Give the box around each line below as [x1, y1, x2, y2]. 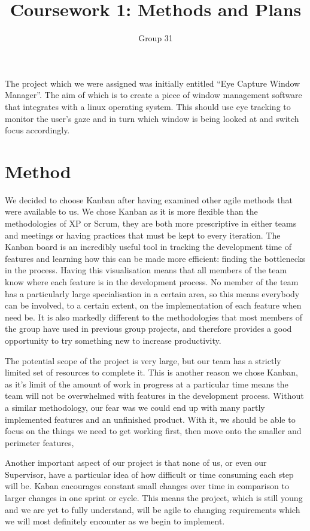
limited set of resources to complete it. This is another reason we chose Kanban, [5, 366, 298, 379]
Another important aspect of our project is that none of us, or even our [5, 456, 267, 469]
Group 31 [138, 32, 173, 44]
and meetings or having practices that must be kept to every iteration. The [5, 228, 281, 241]
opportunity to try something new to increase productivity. [5, 334, 221, 346]
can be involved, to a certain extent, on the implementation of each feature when [5, 299, 302, 312]
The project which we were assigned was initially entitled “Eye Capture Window [5, 77, 300, 89]
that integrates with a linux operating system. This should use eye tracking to [5, 100, 291, 112]
